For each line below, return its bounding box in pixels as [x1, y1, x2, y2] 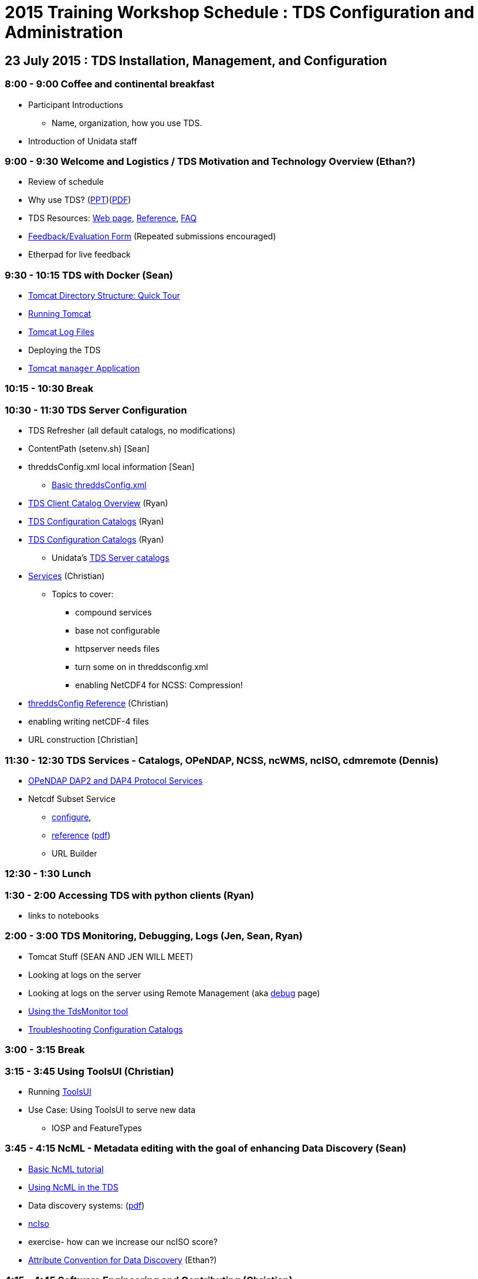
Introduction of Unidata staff [28, 136, 137, 146]
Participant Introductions [28, 99, 123, 110]
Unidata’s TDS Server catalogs [52, 553, 169, 563]
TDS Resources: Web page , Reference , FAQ [28, 213, 197, 224]
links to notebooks [28, 911, 99, 921]
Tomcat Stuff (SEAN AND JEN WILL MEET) [28, 951, 194, 962]
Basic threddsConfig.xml [52, 480, 147, 490]
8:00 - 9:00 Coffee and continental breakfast [5, 78, 215, 90]
